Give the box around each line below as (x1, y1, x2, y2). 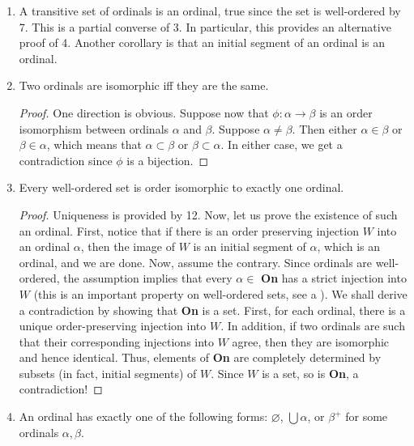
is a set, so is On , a (262, 364, 359, 381)
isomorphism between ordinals (19, 120, 169, 137)
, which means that (46, 136, 142, 153)
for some (345, 408, 388, 425)
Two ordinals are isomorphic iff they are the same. (19, 77, 269, 94)
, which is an (317, 238, 381, 255)
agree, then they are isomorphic (232, 333, 390, 350)
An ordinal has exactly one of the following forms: (19, 408, 268, 425)
